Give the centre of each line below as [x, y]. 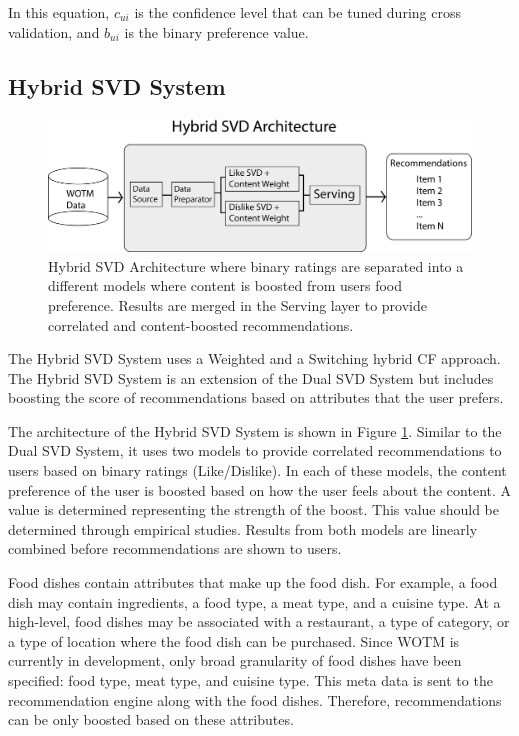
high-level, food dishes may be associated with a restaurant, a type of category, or [259, 621]
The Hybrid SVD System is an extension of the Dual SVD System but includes [251, 377]
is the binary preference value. [216, 31]
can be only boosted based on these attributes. [151, 719]
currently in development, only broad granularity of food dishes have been [235, 660]
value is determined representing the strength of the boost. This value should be [254, 509]
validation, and [54, 31]
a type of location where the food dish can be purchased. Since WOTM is [234, 640]
